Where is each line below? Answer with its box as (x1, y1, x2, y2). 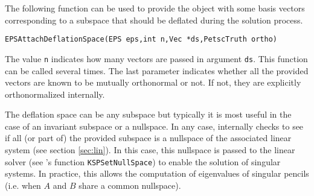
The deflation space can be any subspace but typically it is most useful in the (5, 108, 292, 121)
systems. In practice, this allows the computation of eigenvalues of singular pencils (5, 167, 309, 180)
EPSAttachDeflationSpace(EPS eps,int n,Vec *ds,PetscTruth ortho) (5, 35, 278, 44)
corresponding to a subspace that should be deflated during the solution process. (5, 13, 303, 26)
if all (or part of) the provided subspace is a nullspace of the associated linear (5, 131, 292, 144)
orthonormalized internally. (5, 87, 105, 100)
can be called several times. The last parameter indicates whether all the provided (5, 64, 309, 77)
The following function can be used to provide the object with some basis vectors (5, 2, 305, 14)
